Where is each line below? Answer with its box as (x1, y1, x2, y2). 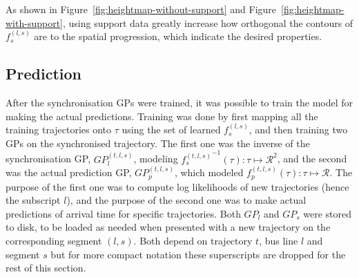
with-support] (6, 15, 63, 30)
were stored (303, 206, 352, 220)
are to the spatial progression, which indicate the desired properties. (34, 29, 322, 44)
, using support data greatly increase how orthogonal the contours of (62, 15, 353, 30)
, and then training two (249, 122, 348, 137)
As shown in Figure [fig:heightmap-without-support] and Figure (6, 2, 277, 16)
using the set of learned (122, 122, 221, 137)
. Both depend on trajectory (133, 233, 253, 248)
